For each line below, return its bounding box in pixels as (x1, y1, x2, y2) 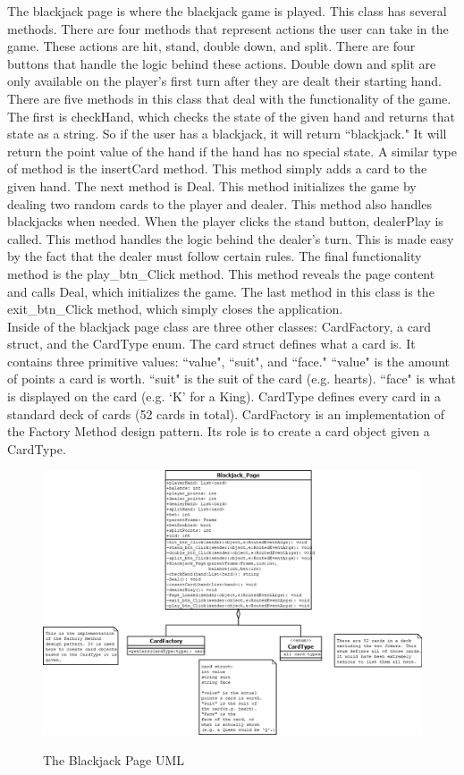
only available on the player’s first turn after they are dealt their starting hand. (7, 72, 442, 90)
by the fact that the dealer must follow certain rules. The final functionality (7, 247, 422, 265)
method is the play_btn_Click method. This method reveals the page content (7, 264, 435, 282)
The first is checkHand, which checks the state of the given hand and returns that (7, 106, 455, 125)
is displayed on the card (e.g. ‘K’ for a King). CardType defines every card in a (7, 387, 441, 406)
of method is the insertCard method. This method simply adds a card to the (7, 159, 427, 178)
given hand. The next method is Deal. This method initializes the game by (7, 176, 417, 195)
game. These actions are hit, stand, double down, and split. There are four (7, 37, 416, 55)
